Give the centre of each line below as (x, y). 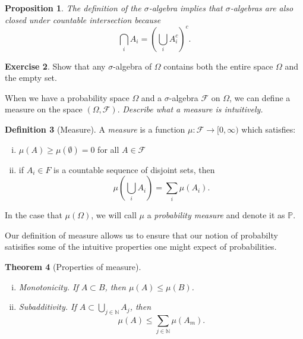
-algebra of (132, 66)
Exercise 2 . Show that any (55, 66)
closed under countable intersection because (83, 19)
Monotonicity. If (48, 286)
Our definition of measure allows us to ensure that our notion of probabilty (141, 235)
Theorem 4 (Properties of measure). (73, 267)
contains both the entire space (218, 66)
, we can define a (260, 97)
